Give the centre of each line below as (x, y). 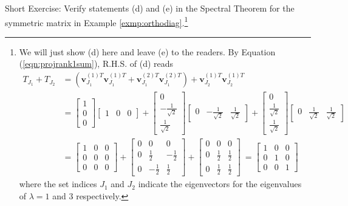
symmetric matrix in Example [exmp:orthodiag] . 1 (97, 21)
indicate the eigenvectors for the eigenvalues (220, 184)
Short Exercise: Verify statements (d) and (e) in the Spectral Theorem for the (150, 8)
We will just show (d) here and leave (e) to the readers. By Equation (147, 51)
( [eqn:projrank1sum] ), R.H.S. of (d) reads (96, 64)
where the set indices (58, 184)
